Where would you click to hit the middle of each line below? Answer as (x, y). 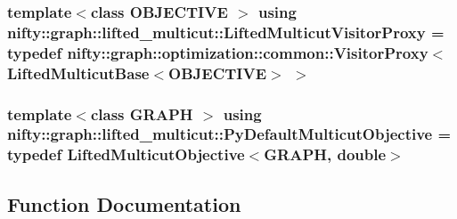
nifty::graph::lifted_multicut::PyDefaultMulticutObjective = (229, 134)
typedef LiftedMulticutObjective (126, 154)
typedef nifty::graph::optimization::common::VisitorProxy (218, 52)
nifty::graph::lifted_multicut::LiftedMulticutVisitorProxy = (226, 32)
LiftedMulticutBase (78, 73)
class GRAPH (142, 114)
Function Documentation (124, 203)
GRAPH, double (325, 154)
